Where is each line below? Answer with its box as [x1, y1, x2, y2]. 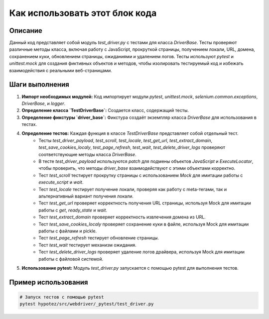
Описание [9, 26, 42, 35]
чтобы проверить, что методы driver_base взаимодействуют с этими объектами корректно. [38, 165, 236, 171]
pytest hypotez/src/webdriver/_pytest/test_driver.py [19, 301, 154, 307]
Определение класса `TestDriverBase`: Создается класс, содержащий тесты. [21, 107, 189, 113]
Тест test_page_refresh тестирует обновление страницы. [38, 235, 159, 241]
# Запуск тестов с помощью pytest [19, 294, 104, 300]
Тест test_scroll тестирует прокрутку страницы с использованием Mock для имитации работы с [38, 172, 243, 178]
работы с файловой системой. [38, 256, 104, 262]
